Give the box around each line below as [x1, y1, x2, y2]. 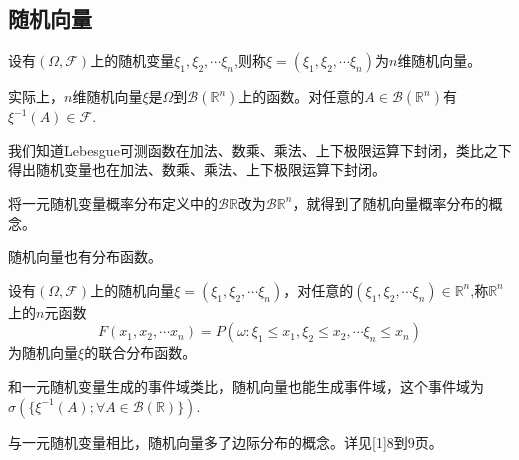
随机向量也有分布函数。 [8, 246, 162, 267]
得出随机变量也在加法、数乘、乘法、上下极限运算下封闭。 [8, 159, 386, 180]
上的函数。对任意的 [238, 86, 365, 107]
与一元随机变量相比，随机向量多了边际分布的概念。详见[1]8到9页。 [8, 431, 443, 452]
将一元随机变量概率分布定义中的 [8, 192, 218, 213]
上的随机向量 [90, 279, 175, 300]
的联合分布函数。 [84, 342, 197, 363]
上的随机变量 [90, 50, 175, 71]
